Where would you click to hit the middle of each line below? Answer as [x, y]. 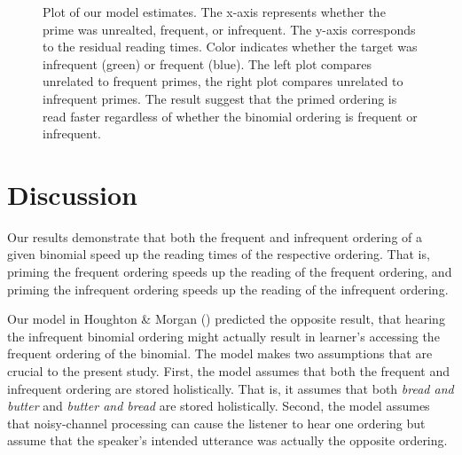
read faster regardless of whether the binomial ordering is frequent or [230, 116]
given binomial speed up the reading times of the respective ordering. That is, [219, 254]
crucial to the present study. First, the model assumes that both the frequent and [228, 371]
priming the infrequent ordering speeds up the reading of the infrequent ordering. [228, 289]
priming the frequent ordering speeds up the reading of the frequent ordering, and [230, 272]
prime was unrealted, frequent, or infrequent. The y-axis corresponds [229, 29]
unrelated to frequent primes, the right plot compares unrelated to [223, 81]
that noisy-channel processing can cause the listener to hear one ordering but [216, 423]
